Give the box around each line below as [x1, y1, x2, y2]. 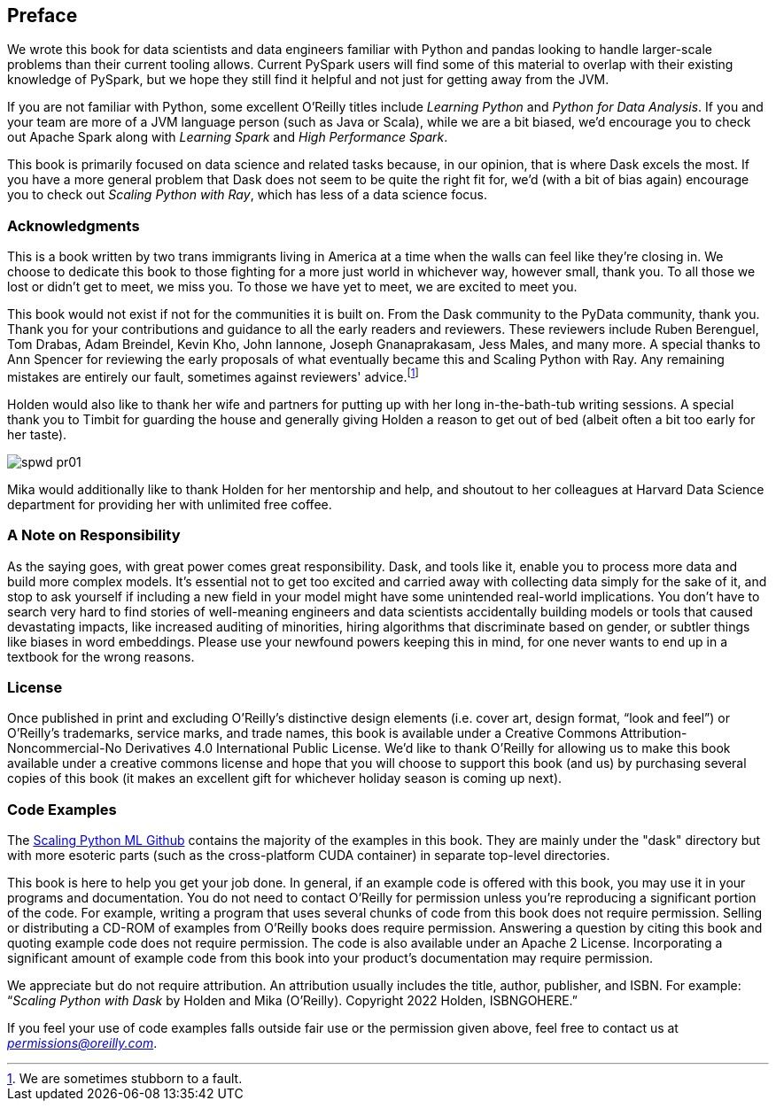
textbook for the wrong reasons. [7, 648, 195, 664]
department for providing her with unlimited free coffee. [7, 496, 332, 512]
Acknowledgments [7, 216, 140, 235]
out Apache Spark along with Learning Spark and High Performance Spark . [7, 129, 448, 145]
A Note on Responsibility [7, 526, 181, 545]
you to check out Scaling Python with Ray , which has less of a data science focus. [7, 187, 488, 203]
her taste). [7, 426, 67, 442]
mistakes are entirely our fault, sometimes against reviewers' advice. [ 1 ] [7, 367, 419, 384]
